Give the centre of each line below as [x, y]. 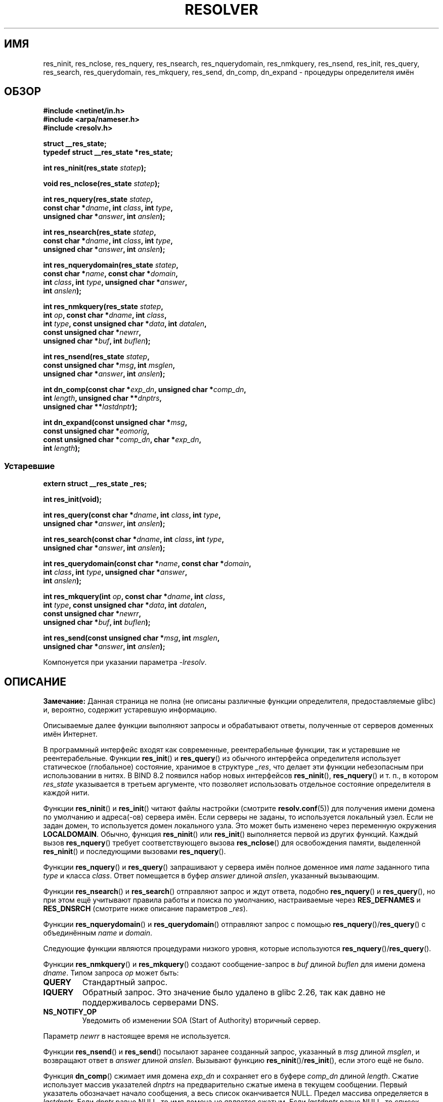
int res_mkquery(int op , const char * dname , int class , [134, 597]
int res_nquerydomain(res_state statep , [111, 265]
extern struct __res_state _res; [95, 484]
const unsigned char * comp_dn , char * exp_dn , [122, 440]
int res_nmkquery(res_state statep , [103, 307]
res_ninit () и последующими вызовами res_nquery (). [135, 852]
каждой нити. [66, 793]
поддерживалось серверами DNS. [150, 1003]
